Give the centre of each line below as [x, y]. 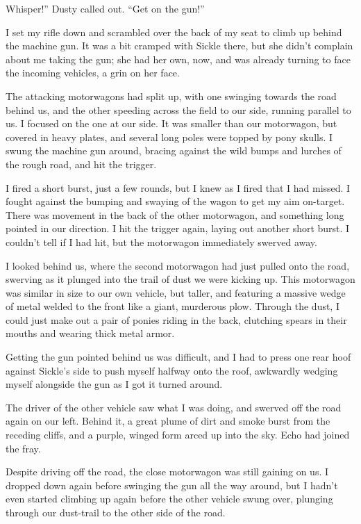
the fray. [23, 448]
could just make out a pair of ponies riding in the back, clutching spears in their [176, 319]
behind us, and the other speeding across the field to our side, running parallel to [178, 109]
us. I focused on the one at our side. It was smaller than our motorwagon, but [171, 123]
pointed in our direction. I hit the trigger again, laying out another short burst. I [178, 228]
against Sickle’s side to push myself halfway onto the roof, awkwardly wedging [172, 370]
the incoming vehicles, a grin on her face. [93, 73]
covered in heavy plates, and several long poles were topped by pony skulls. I [169, 137]
